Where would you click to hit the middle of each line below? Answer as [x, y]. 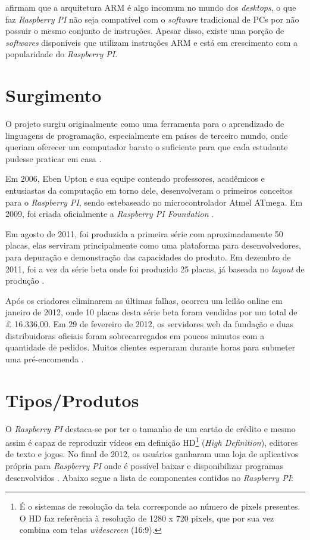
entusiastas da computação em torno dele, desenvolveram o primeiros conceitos [149, 190]
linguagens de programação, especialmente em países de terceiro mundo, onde [147, 135]
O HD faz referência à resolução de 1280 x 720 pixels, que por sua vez [147, 518]
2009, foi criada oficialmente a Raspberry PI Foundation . [110, 214]
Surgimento [54, 95]
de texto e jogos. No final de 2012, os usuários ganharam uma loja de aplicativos [152, 454]
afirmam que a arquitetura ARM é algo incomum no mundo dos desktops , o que [151, 7]
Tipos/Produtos [72, 400]
